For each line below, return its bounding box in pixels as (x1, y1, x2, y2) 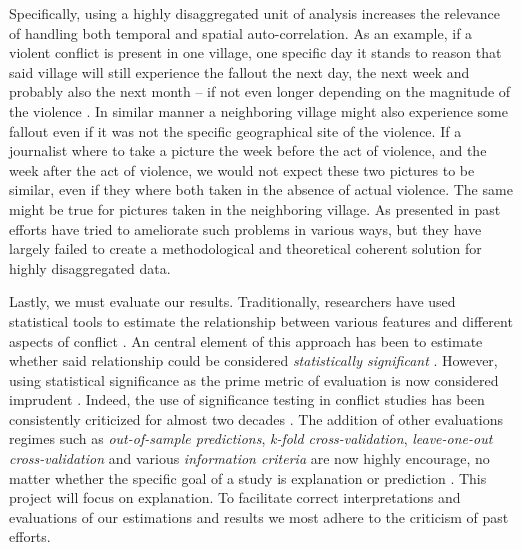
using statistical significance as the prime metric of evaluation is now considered (9, 369, 499, 390)
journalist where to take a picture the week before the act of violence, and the (9, 140, 487, 161)
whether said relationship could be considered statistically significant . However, (9, 350, 498, 371)
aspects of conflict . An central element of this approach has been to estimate (9, 330, 483, 351)
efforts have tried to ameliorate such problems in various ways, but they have (9, 218, 482, 239)
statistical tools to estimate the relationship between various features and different (9, 310, 513, 331)
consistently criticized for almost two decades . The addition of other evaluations (9, 408, 503, 429)
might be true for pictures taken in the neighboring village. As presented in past (9, 198, 501, 219)
